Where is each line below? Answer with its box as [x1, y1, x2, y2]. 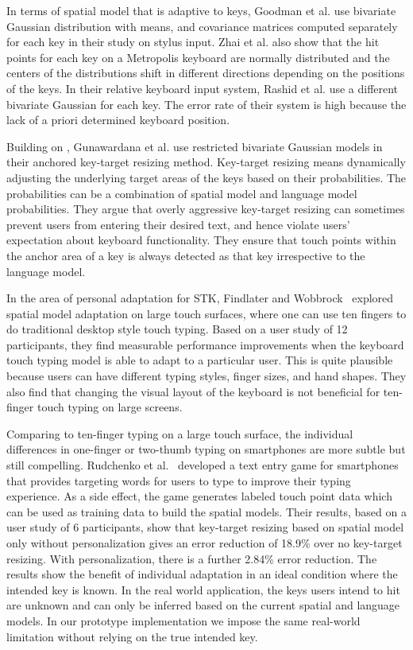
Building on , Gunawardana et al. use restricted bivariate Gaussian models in [6, 138, 383, 154]
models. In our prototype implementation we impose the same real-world [6, 612, 361, 629]
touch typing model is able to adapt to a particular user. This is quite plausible [6, 352, 393, 368]
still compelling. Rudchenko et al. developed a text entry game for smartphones [6, 457, 399, 473]
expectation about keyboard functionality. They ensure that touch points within [6, 232, 396, 248]
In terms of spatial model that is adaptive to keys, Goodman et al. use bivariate [6, 2, 396, 18]
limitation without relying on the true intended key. [6, 628, 258, 644]
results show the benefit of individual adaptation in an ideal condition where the [6, 566, 398, 582]
